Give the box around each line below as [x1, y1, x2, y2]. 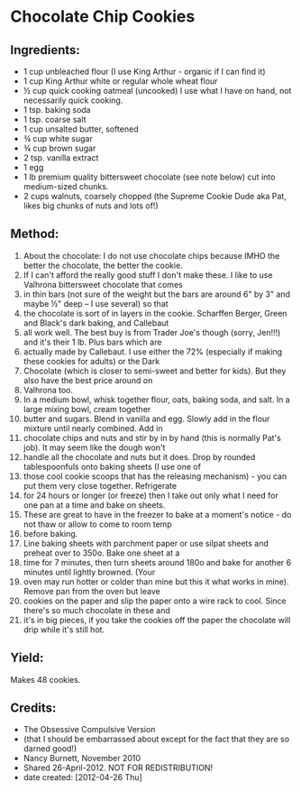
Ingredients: [10, 42, 80, 58]
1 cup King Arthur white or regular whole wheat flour [23, 76, 218, 87]
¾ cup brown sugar [23, 143, 96, 153]
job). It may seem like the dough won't [23, 442, 166, 453]
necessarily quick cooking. [23, 95, 123, 106]
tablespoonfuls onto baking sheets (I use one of [23, 461, 202, 472]
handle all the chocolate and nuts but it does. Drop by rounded [23, 451, 256, 462]
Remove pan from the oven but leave [23, 585, 160, 596]
